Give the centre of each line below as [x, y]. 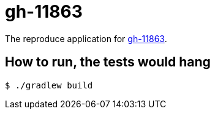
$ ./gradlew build [49, 85]
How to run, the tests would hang [108, 62]
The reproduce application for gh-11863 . [86, 38]
